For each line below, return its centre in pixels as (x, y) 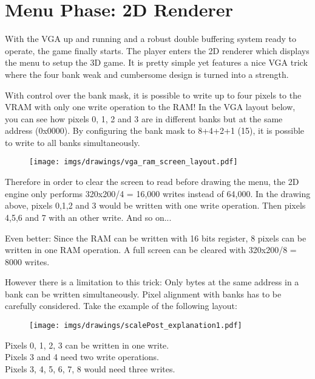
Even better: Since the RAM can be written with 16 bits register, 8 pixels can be (156, 238)
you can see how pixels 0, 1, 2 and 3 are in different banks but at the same (144, 118)
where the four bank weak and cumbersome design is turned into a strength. (147, 74)
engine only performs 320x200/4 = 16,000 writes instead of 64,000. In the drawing (158, 193)
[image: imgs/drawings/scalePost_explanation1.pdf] (136, 326)
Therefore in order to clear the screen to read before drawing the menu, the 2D (152, 182)
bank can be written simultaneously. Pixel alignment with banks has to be (143, 294)
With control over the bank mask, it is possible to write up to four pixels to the (153, 95)
